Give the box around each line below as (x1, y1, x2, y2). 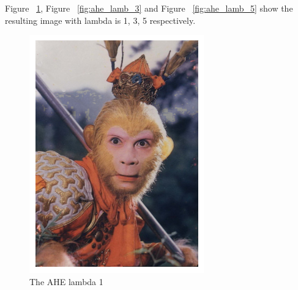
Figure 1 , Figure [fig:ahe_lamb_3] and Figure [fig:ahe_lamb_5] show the (5, 2, 293, 14)
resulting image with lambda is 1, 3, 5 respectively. (5, 13, 196, 26)
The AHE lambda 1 (29, 275, 103, 288)
